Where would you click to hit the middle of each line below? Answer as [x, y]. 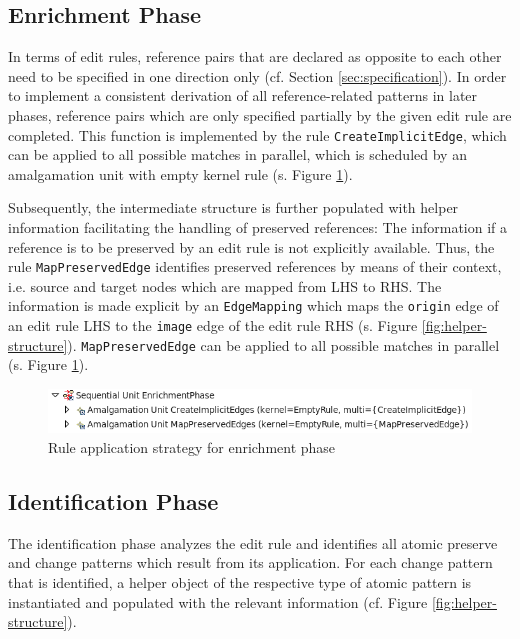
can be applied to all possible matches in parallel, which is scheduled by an [237, 154]
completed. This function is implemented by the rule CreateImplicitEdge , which [257, 134]
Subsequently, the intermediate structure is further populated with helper [233, 207]
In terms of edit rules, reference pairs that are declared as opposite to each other [255, 56]
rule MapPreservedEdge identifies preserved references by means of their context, [255, 266]
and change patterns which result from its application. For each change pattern [250, 562]
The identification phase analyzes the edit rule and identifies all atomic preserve [253, 542]
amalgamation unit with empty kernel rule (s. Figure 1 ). [180, 173]
